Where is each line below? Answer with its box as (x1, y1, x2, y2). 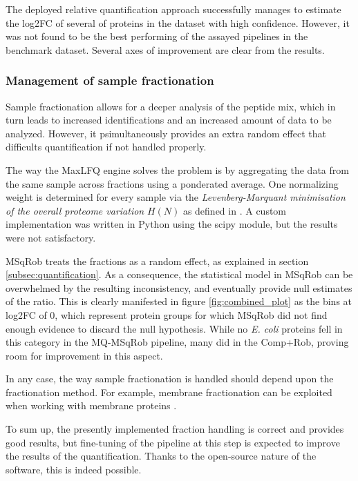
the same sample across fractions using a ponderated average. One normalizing (6, 176, 339, 190)
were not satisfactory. (6, 230, 96, 244)
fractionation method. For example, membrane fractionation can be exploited (6, 384, 332, 399)
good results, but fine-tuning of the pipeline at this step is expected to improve (6, 435, 340, 449)
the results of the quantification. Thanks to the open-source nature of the (6, 449, 317, 463)
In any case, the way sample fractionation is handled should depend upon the (6, 371, 334, 386)
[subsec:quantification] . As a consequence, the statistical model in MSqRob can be (6, 267, 353, 282)
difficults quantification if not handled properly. (6, 139, 207, 154)
